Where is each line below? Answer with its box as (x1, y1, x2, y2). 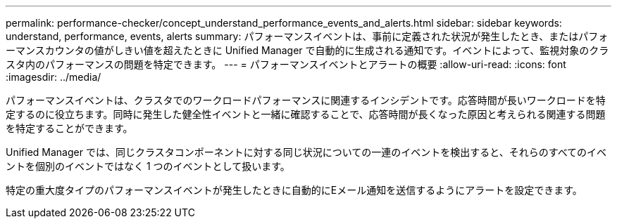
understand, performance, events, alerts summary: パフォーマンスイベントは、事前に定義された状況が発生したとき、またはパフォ (6, 30, 609, 42)
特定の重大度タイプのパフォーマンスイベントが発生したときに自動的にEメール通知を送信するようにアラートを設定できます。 (6, 184, 582, 196)
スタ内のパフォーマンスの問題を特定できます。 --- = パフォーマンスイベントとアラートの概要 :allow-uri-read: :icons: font (6, 58, 566, 70)
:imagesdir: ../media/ (6, 71, 101, 83)
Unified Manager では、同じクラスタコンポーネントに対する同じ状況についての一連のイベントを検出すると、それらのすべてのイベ (6, 146, 607, 158)
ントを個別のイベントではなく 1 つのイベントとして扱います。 (6, 160, 290, 172)
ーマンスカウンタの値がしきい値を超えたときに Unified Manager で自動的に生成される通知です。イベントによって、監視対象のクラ (6, 44, 609, 56)
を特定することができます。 (6, 122, 133, 134)
